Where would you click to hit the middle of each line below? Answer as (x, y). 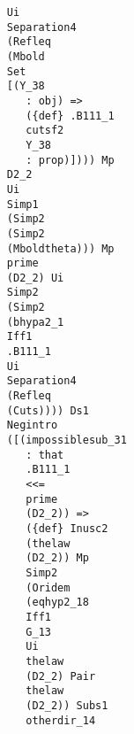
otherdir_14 (61, 720)
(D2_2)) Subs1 (67, 705)
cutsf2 (45, 131)
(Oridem (48, 587)
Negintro (32, 425)
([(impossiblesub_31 (67, 440)
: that (45, 455)
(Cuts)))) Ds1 (48, 410)
